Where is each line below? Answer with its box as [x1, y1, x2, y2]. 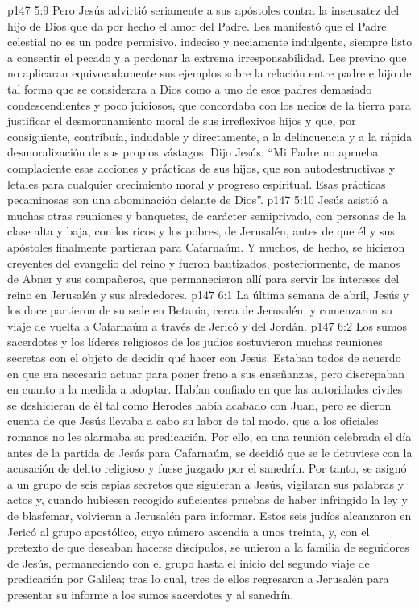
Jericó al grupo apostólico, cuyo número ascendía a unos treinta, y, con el [7, 523, 370, 539]
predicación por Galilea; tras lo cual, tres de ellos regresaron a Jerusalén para [7, 570, 389, 587]
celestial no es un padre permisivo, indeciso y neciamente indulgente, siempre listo [7, 33, 413, 50]
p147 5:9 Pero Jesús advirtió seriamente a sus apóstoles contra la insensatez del [7, 2, 400, 18]
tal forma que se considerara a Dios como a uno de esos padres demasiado [7, 80, 372, 97]
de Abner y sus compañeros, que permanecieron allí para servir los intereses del [7, 270, 400, 287]
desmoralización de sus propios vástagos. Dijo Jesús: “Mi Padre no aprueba [7, 144, 379, 160]
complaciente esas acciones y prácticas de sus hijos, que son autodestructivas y [7, 159, 396, 176]
